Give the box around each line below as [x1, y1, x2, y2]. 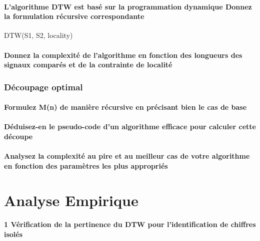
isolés [4, 229, 23, 239]
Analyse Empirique [4, 190, 138, 210]
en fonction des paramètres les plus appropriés [4, 160, 168, 171]
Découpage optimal [4, 80, 83, 93]
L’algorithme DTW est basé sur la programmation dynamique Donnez [4, 1, 252, 11]
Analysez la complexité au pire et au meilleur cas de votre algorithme [4, 151, 250, 161]
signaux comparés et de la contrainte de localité [4, 59, 172, 70]
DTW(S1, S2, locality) [4, 30, 73, 40]
